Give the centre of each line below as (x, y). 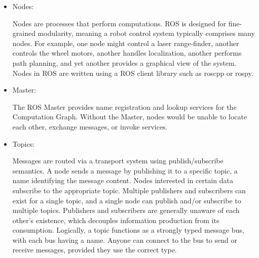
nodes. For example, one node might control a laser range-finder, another (126, 43)
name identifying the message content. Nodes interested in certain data (123, 180)
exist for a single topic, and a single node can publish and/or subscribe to (127, 200)
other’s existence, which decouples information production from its (116, 220)
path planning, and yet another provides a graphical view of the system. (124, 62)
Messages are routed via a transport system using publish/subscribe (118, 161)
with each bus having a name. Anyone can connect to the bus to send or (125, 240)
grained (24, 33)
